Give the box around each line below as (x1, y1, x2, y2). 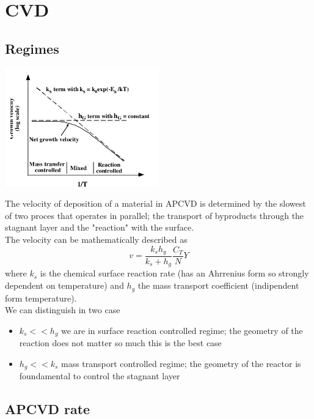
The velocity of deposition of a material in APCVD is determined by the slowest (5, 197, 306, 210)
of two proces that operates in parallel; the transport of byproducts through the (5, 209, 304, 221)
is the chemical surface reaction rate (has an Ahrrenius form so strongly (40, 267, 309, 280)
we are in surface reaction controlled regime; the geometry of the (61, 324, 303, 336)
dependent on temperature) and (5, 279, 124, 292)
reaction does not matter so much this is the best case (19, 336, 222, 349)
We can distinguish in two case (5, 303, 120, 316)
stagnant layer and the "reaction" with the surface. (5, 221, 194, 234)
